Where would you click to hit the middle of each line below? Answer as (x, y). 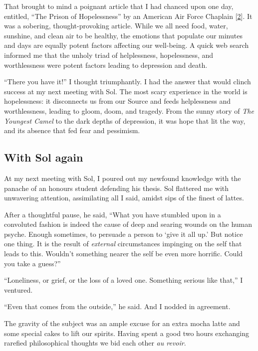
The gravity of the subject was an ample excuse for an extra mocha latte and (122, 323)
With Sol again (44, 157)
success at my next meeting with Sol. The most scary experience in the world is (126, 91)
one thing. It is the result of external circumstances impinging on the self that (123, 244)
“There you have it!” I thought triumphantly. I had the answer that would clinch (128, 82)
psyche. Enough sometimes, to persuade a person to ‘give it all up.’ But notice (124, 234)
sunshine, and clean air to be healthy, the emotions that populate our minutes (123, 35)
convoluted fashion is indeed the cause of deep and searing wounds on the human (128, 224)
